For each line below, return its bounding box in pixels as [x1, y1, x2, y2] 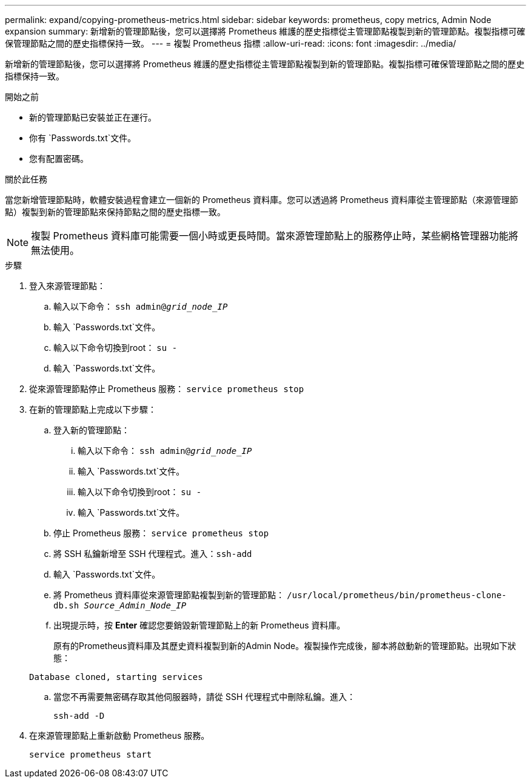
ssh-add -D [53, 711, 105, 721]
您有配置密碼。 [29, 153, 88, 164]
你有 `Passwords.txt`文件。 [29, 133, 136, 143]
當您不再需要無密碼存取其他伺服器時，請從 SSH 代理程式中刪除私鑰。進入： [53, 691, 356, 702]
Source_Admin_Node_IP [84, 601, 187, 610]
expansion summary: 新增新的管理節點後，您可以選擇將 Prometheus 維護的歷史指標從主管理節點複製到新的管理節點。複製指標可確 [5, 26, 526, 36]
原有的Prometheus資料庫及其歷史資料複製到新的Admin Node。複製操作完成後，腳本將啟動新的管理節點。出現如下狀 [53, 641, 516, 651]
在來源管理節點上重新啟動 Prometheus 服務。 [29, 730, 210, 741]
